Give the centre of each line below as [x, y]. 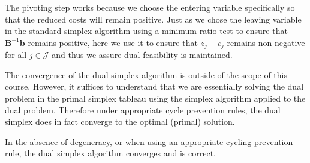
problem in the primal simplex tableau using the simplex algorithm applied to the [155, 98]
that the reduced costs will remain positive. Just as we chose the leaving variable [153, 19]
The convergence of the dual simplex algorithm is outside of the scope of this [146, 74]
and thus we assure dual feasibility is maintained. [142, 55]
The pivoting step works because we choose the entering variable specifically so [150, 7]
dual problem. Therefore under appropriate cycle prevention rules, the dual [143, 110]
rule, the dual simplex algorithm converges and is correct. [110, 153]
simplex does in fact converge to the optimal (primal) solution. [120, 122]
